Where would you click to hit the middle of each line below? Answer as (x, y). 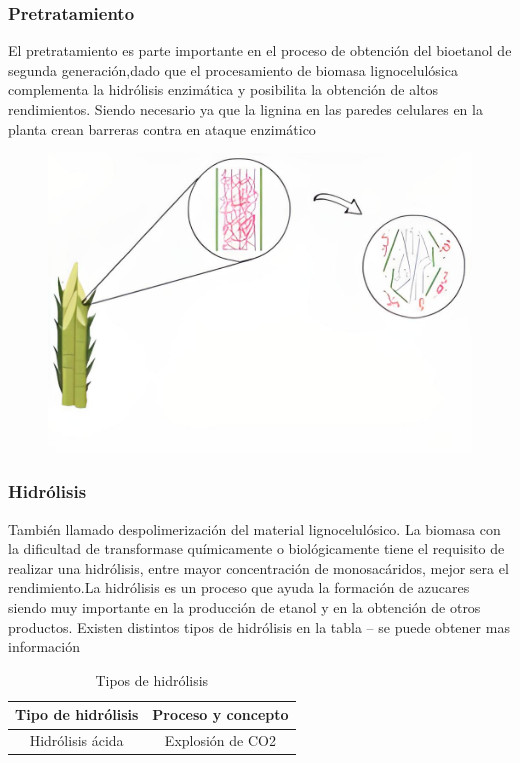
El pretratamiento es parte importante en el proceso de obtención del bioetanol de (260, 50)
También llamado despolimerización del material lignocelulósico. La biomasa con (254, 528)
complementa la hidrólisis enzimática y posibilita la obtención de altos (223, 89)
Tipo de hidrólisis (77, 714)
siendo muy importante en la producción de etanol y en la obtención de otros (244, 607)
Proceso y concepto (220, 714)
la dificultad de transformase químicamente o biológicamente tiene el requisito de (256, 548)
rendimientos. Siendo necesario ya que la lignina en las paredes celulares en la (245, 109)
